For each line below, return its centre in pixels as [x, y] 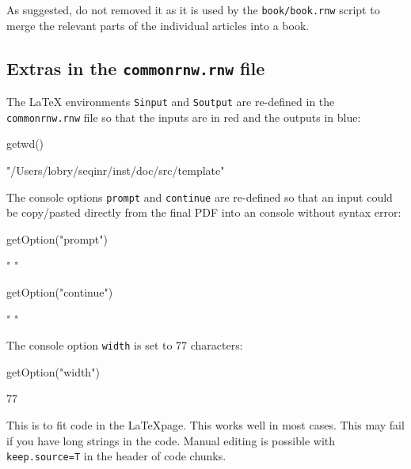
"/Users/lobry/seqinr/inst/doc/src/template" [116, 170]
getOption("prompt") [57, 238]
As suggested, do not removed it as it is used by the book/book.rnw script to [193, 9]
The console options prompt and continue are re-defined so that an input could [200, 197]
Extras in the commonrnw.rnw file [136, 68]
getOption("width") [53, 371]
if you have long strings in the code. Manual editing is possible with [171, 440]
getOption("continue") [60, 291]
